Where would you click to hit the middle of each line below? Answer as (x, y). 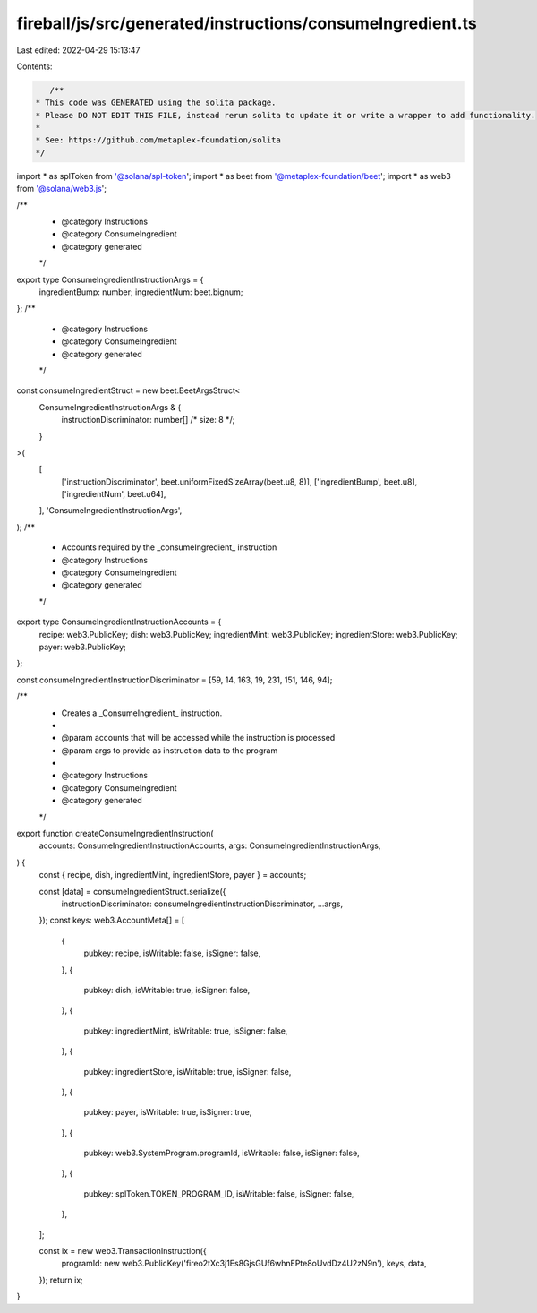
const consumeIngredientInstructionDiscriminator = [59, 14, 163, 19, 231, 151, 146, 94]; (175, 680)
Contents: (34, 66)
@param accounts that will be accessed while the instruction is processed (198, 738)
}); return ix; (61, 1280)
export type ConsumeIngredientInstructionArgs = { (110, 279)
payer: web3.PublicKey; (83, 647)
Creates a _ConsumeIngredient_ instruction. (142, 713)
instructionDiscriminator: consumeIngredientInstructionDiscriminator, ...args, (202, 904)
